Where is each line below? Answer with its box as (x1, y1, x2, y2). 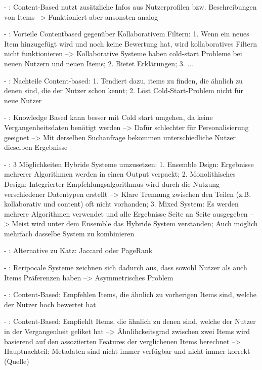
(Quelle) (4, 355, 29, 366)
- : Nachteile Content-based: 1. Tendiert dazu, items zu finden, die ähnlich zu (4, 75, 243, 86)
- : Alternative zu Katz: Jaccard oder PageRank (4, 245, 153, 256)
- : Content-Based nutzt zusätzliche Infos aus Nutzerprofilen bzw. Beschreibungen (4, 2, 257, 12)
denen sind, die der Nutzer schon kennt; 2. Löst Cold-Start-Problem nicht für (4, 85, 243, 96)
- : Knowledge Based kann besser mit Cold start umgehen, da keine (4, 112, 213, 122)
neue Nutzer (4, 95, 42, 105)
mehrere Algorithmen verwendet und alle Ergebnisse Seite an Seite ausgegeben (4, 208, 248, 219)
